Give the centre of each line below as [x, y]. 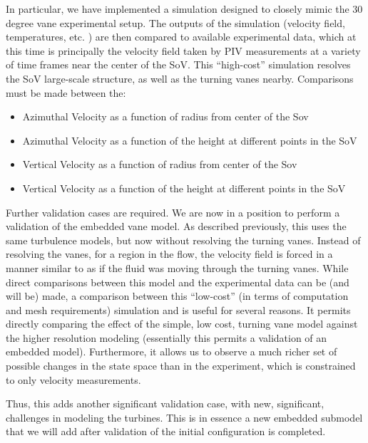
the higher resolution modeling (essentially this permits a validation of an [167, 337]
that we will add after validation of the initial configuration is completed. [166, 431]
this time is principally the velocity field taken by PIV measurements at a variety [183, 50]
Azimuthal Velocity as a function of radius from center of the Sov [165, 116]
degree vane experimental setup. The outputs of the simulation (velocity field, [175, 22]
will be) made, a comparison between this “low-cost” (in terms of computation [177, 296]
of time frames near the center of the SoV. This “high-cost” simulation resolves [178, 64]
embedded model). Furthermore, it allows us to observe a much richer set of [172, 351]
